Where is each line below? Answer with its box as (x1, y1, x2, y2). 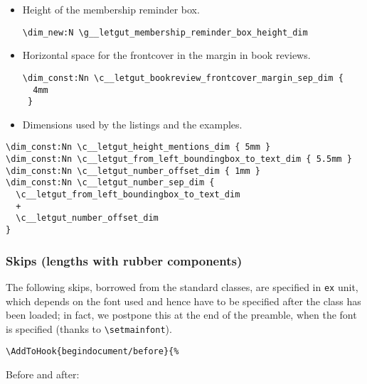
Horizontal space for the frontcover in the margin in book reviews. (22, 48, 311, 62)
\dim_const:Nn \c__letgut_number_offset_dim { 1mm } (6, 165, 260, 176)
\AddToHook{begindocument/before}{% (6, 346, 179, 357)
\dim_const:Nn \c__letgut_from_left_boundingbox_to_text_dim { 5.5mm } (6, 154, 352, 165)
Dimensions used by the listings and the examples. (22, 116, 243, 131)
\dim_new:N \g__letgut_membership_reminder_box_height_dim (22, 27, 308, 38)
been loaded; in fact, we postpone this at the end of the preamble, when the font (6, 307, 357, 322)
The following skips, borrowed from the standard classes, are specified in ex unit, (6, 279, 358, 294)
